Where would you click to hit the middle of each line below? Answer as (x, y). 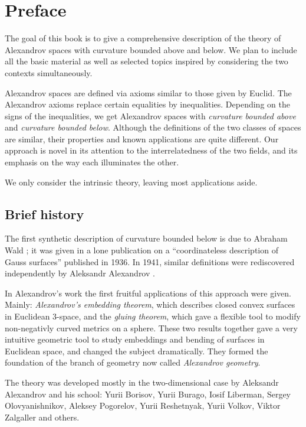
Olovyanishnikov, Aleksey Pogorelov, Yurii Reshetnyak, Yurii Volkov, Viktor (143, 405)
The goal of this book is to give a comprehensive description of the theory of (143, 38)
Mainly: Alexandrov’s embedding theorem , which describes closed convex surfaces (150, 304)
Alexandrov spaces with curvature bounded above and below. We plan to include (151, 49)
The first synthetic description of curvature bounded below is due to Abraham (146, 238)
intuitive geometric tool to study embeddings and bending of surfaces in (135, 339)
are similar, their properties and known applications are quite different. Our (142, 138)
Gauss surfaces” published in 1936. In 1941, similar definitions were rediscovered (150, 261)
